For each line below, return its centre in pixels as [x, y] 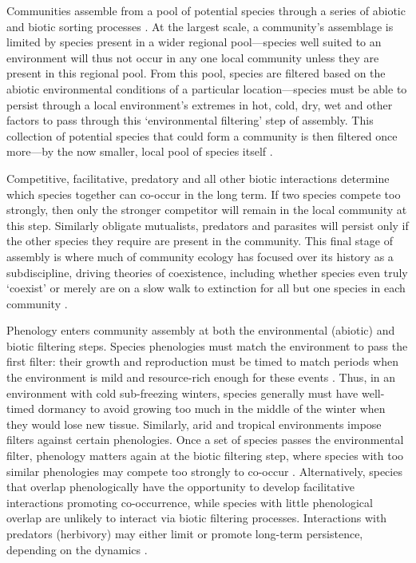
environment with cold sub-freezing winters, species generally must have [182, 393]
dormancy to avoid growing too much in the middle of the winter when [212, 408]
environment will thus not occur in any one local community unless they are [193, 57]
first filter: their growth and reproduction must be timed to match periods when [202, 361]
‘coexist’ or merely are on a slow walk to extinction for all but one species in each [206, 288]
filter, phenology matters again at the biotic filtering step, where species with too [205, 456]
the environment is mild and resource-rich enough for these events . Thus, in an [201, 377]
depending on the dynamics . [77, 549]
